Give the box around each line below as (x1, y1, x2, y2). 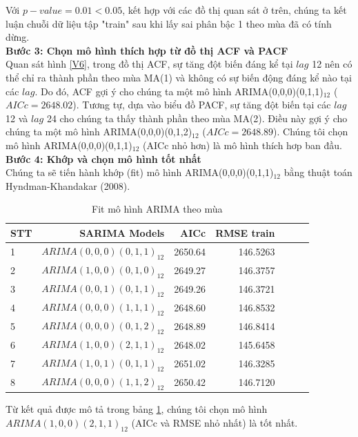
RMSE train (215, 225, 275, 240)
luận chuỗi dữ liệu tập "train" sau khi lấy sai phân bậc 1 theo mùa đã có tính (6, 16, 332, 30)
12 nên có (312, 57, 352, 71)
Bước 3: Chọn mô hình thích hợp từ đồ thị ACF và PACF (6, 43, 288, 57)
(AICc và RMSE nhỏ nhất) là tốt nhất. (131, 415, 298, 429)
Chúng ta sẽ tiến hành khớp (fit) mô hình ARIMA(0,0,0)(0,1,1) (6, 165, 274, 179)
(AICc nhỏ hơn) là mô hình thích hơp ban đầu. (143, 137, 343, 152)
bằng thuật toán (284, 165, 352, 179)
